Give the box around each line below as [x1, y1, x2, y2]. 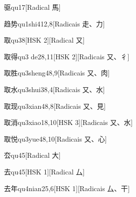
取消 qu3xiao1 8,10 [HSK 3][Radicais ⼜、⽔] [4, 117, 133, 127]
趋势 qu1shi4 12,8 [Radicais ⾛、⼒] [4, 18, 105, 28]
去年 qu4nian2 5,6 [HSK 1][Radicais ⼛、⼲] [4, 183, 130, 193]
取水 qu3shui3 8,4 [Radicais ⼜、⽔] [4, 84, 105, 94]
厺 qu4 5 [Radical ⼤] [4, 150, 61, 160]
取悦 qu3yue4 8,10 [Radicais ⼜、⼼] [4, 133, 107, 144]
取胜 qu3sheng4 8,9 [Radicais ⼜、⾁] [4, 68, 110, 78]
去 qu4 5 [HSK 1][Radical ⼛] [4, 166, 85, 176]
